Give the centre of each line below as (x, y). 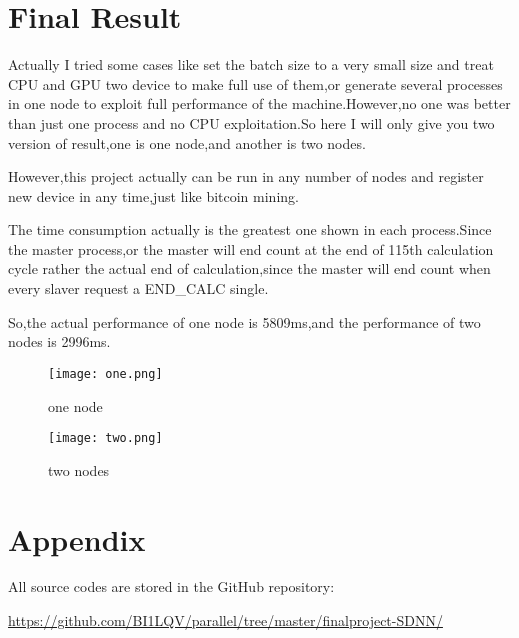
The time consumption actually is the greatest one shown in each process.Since (250, 229)
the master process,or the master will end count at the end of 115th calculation (251, 248)
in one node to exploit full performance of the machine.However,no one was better (259, 103)
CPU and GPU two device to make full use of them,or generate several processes (255, 83)
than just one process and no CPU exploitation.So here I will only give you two (251, 122)
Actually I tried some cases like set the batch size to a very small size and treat (251, 64)
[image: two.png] (105, 438)
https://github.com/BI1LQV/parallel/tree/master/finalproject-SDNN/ (225, 620)
